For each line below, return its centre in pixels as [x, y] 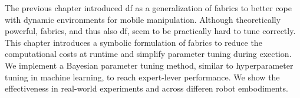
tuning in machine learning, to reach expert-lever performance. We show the [142, 77]
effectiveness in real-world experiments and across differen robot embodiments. [146, 88]
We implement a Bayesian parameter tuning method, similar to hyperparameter [149, 65]
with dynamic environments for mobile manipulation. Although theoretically [143, 19]
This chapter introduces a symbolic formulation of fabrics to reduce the [133, 42]
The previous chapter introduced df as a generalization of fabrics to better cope [148, 8]
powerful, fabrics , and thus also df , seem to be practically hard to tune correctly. [150, 31]
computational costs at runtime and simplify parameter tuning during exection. [148, 54]
